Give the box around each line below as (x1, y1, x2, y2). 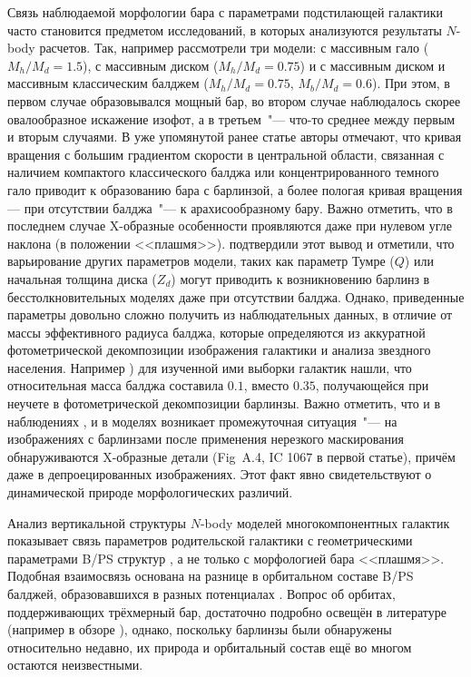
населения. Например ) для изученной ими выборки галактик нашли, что (7, 358, 412, 377)
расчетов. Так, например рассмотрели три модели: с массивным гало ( (39, 38, 429, 57)
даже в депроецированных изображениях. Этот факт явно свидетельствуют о (7, 465, 432, 484)
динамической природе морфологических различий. (7, 483, 293, 502)
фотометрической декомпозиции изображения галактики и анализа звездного (7, 340, 431, 359)
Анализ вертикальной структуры (7, 513, 186, 532)
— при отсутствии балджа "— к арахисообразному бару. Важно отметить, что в (7, 198, 453, 217)
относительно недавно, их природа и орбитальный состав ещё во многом (7, 637, 412, 656)
